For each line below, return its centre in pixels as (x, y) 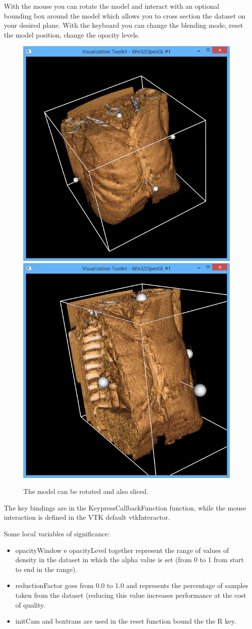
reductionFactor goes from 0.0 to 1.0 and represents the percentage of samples (132, 585)
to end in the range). (46, 569)
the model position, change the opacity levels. (72, 34)
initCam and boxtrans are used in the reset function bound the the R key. (126, 621)
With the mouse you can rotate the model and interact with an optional (112, 6)
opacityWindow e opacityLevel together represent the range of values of (122, 550)
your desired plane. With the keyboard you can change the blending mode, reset (124, 25)
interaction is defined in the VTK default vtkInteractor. (87, 517)
